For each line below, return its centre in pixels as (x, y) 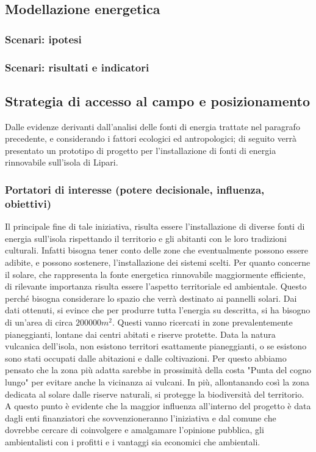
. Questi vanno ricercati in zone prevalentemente (202, 322)
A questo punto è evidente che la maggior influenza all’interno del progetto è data (158, 406)
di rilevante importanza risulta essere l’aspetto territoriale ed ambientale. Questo (156, 286)
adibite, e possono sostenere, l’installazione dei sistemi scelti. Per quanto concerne (158, 262)
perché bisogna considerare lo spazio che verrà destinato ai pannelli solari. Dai (151, 298)
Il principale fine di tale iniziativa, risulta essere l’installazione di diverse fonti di (155, 226)
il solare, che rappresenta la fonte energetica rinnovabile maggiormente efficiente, (155, 274)
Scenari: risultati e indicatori (77, 67)
